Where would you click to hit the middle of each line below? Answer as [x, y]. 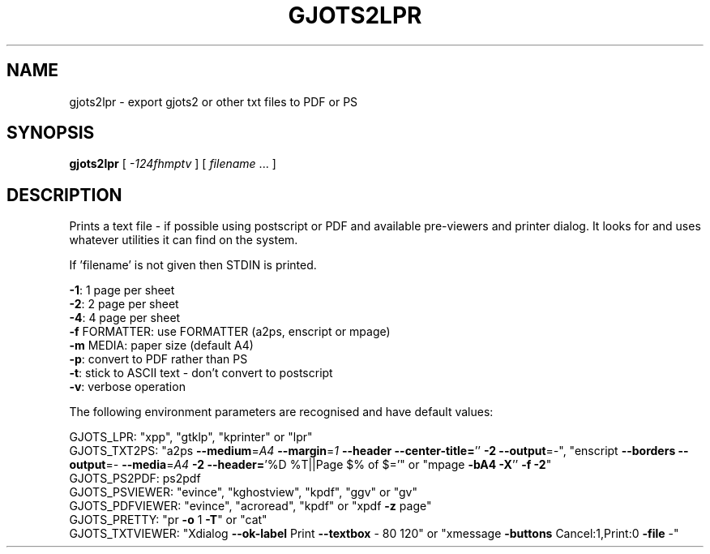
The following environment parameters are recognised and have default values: [281, 412]
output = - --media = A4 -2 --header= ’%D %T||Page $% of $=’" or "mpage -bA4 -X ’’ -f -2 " [310, 465]
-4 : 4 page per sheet [125, 318]
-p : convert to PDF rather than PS [158, 359]
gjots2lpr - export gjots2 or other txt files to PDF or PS [214, 101]
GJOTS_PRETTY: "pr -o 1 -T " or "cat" [168, 520]
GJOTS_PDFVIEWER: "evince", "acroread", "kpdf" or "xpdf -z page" [250, 506]
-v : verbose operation [127, 387]
